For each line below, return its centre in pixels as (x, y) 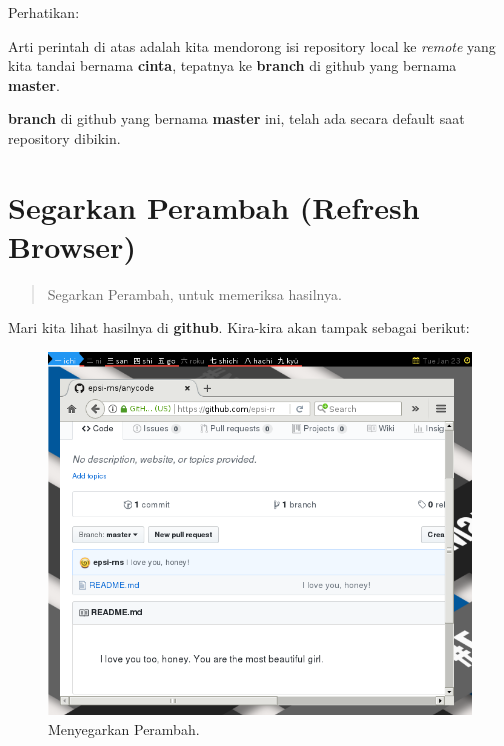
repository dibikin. (64, 137)
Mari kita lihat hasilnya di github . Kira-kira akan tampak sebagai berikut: (239, 327)
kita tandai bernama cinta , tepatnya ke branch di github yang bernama (232, 65)
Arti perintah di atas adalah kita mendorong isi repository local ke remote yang (252, 45)
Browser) (72, 245)
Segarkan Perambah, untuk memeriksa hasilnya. (194, 293)
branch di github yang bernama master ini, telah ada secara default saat (236, 118)
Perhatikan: (44, 12)
